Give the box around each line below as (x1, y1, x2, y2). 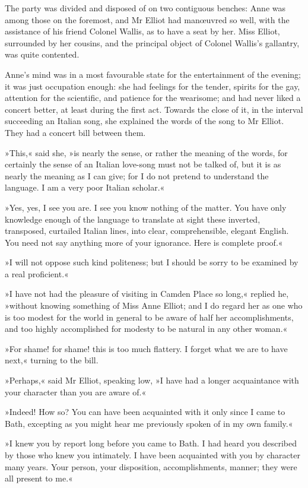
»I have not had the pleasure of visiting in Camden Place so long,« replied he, (5, 287, 289, 300)
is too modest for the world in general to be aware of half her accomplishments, (5, 310, 294, 323)
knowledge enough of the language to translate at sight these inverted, (5, 213, 261, 225)
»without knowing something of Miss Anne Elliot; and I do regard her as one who (5, 299, 303, 312)
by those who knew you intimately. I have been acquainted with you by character (5, 449, 300, 461)
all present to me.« (5, 472, 73, 484)
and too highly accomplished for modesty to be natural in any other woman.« (5, 322, 288, 335)
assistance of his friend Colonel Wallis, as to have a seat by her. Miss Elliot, (5, 25, 280, 37)
